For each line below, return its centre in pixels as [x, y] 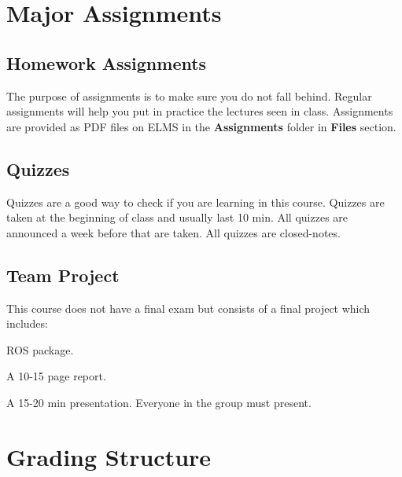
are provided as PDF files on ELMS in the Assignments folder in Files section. [201, 126]
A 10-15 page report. [56, 376]
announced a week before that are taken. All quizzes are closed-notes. [173, 232]
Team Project [63, 275]
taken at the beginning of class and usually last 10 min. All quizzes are [177, 217]
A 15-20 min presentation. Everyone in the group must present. [159, 402]
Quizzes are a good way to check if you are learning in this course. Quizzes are [195, 202]
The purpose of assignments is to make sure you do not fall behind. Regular [189, 95]
